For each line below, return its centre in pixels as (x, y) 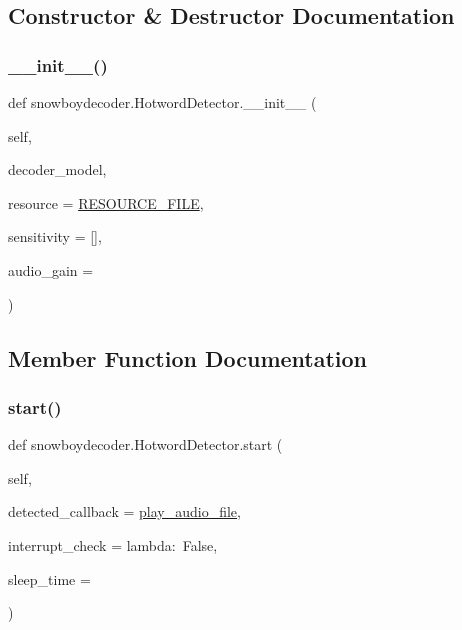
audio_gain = (51, 269)
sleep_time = (49, 578)
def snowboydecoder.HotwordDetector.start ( (145, 444)
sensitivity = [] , (55, 236)
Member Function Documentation (188, 357)
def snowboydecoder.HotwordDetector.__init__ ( (162, 102)
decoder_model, (57, 169)
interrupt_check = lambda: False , (113, 544)
